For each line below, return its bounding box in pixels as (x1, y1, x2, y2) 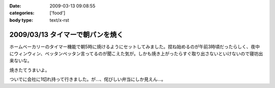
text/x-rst (49, 17, 69, 23)
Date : (9, 3, 21, 9)
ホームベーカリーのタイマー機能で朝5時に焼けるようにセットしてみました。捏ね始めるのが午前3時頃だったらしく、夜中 (9, 43, 260, 50)
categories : (9, 10, 35, 16)
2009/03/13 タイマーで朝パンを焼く (9, 30, 124, 39)
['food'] (49, 10, 66, 16)
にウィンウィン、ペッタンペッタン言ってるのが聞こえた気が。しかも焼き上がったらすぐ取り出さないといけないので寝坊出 (9, 51, 263, 57)
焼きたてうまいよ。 (9, 67, 50, 73)
